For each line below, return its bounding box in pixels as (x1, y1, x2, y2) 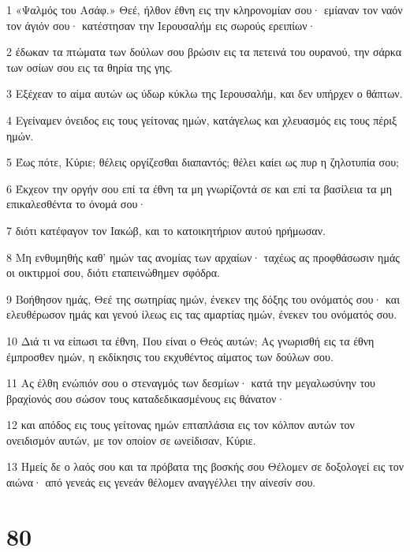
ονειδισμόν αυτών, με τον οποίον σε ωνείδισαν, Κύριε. (6, 431, 256, 448)
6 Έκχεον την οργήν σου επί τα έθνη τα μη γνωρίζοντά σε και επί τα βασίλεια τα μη (6, 180, 393, 196)
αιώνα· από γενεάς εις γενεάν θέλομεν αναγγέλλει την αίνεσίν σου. (6, 474, 316, 490)
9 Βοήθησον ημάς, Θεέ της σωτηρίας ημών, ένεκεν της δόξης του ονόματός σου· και (6, 290, 400, 307)
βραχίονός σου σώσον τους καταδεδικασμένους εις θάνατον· (6, 390, 285, 406)
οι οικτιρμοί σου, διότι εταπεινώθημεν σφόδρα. (6, 264, 220, 281)
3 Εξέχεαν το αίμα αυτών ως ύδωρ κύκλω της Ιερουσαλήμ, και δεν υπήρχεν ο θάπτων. (6, 85, 403, 102)
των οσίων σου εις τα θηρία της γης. (6, 58, 173, 75)
